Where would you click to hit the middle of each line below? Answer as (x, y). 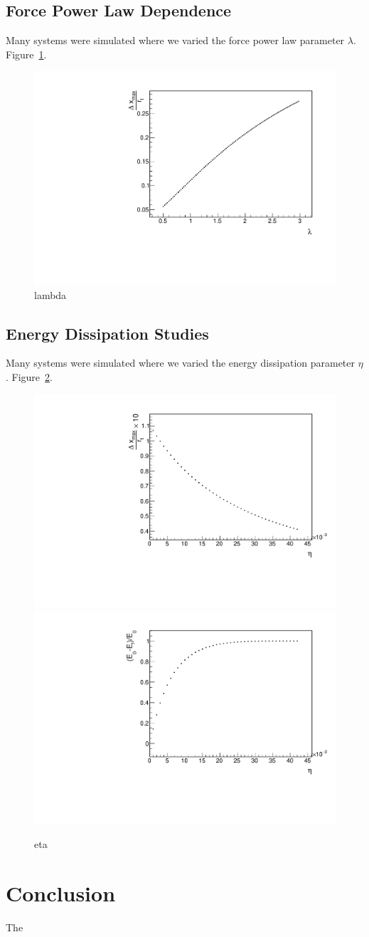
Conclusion (61, 892)
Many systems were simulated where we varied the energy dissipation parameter (181, 363)
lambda (50, 294)
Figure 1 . (26, 54)
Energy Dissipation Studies (107, 333)
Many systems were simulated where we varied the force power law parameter (175, 40)
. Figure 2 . (29, 377)
